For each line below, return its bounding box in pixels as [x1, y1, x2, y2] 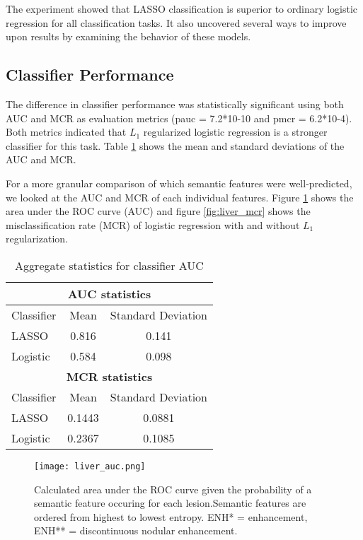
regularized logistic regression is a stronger [143, 124, 328, 139]
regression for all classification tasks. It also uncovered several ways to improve [6, 15, 347, 30]
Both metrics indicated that [6, 124, 127, 139]
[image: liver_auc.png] [34, 461, 146, 471]
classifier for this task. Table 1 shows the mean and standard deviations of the [6, 138, 345, 153]
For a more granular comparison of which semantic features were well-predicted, [6, 175, 352, 190]
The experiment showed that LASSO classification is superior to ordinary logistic [6, 1, 358, 16]
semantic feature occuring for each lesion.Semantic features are [34, 495, 306, 510]
